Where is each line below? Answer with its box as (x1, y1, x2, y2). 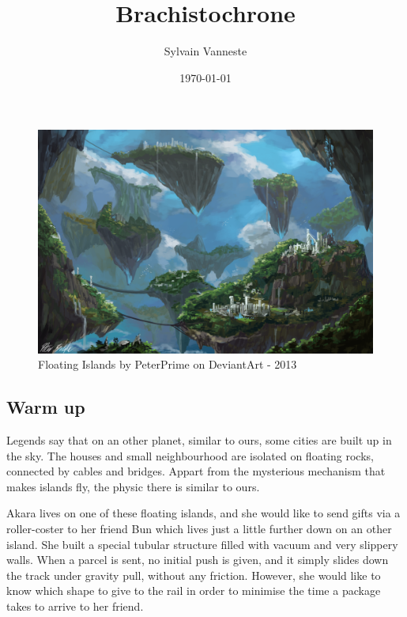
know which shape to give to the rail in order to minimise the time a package (6, 582, 381, 599)
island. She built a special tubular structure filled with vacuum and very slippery (6, 536, 398, 552)
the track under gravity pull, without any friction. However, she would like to (6, 566, 381, 583)
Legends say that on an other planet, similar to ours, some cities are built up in (6, 432, 392, 449)
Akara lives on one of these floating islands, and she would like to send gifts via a (6, 505, 401, 521)
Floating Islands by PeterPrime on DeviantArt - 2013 (38, 356, 297, 373)
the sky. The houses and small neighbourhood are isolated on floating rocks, (6, 447, 374, 464)
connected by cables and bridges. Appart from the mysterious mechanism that (6, 463, 386, 479)
